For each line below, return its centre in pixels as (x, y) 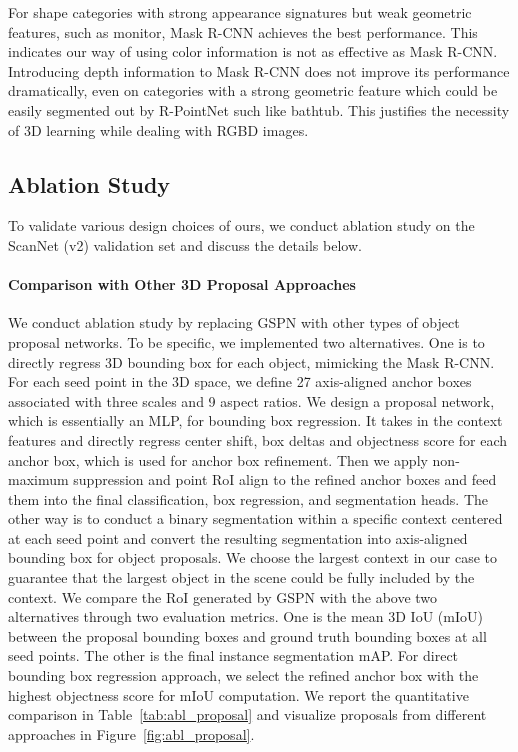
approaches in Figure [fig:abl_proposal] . (131, 733)
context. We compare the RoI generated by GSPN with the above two (223, 596)
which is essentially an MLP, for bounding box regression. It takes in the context (255, 420)
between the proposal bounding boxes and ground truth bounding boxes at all (247, 635)
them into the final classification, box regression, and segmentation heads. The (248, 498)
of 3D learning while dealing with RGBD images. (158, 129)
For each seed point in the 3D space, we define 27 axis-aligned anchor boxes (240, 381)
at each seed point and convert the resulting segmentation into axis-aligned (238, 537)
